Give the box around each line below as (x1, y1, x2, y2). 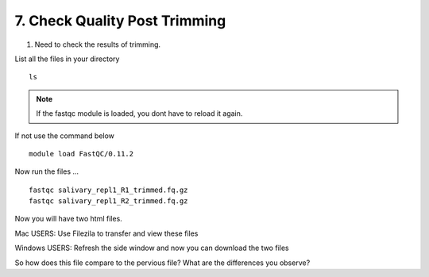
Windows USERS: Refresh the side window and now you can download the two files (14, 243, 289, 253)
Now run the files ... (14, 167, 79, 176)
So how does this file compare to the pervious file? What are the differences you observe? (14, 258, 311, 267)
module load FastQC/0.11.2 (29, 149, 134, 158)
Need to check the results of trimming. (34, 40, 161, 49)
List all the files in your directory (14, 54, 120, 63)
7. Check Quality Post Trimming (14, 12, 226, 29)
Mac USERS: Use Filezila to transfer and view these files (14, 229, 199, 238)
